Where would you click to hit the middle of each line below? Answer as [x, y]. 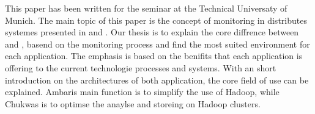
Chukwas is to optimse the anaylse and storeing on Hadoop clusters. [133, 103]
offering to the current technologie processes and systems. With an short [141, 67]
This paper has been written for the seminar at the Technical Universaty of [146, 8]
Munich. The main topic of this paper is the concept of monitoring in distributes [156, 20]
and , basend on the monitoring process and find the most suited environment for [157, 44]
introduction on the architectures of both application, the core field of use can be [157, 80]
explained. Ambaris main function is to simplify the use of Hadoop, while [142, 92]
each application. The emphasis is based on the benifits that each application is [154, 56]
